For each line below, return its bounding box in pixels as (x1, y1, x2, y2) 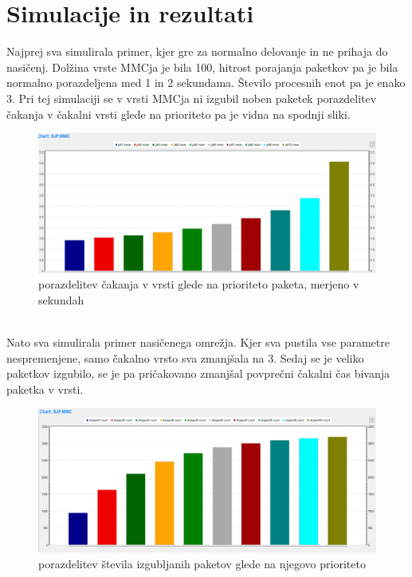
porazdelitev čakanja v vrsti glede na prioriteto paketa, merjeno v (38, 276, 359, 292)
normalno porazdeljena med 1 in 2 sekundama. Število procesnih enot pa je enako (6, 74, 406, 91)
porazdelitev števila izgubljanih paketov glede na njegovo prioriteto (38, 555, 366, 571)
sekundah (38, 291, 84, 308)
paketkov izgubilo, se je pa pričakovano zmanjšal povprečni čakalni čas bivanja (6, 365, 390, 382)
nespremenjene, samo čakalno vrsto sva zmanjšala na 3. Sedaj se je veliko (6, 349, 364, 366)
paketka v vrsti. (6, 380, 84, 397)
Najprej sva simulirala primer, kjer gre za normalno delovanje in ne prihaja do (6, 43, 388, 60)
